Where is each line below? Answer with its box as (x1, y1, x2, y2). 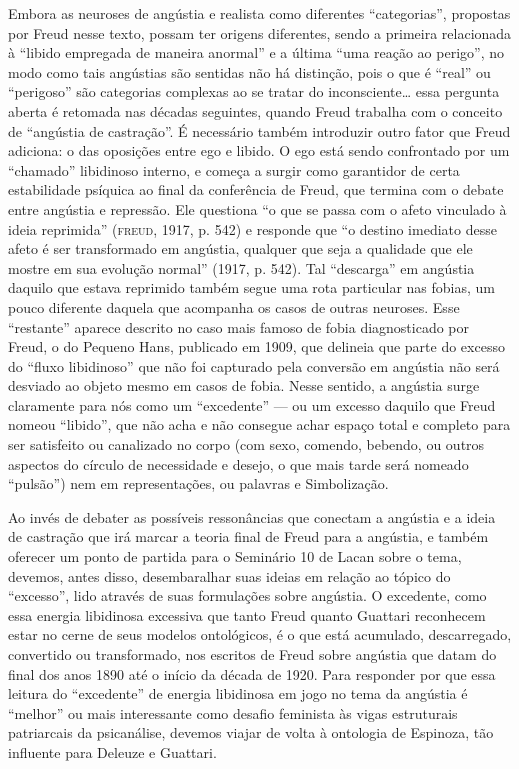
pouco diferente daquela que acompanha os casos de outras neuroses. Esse (8, 296, 460, 317)
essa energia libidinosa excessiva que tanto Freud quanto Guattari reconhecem (8, 604, 486, 625)
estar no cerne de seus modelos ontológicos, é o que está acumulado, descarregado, (8, 624, 512, 645)
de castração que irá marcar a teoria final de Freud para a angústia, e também (8, 526, 489, 547)
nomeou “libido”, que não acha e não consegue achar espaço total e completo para (8, 414, 511, 435)
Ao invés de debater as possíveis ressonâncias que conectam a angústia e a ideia (8, 506, 496, 527)
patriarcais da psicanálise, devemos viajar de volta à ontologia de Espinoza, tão (8, 722, 494, 743)
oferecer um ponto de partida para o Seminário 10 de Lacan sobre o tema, (8, 546, 462, 567)
